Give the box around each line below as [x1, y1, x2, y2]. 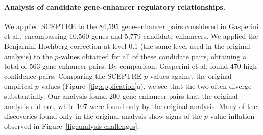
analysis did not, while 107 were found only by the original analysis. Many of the [4, 100, 257, 111]
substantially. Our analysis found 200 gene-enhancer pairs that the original [4, 90, 238, 101]
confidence [4, 70, 36, 81]
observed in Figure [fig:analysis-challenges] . [4, 120, 139, 131]
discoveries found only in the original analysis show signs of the [4, 111, 202, 121]
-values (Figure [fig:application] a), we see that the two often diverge [38, 80, 252, 91]
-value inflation [207, 111, 255, 121]
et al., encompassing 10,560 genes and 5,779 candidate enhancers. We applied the [4, 31, 258, 41]
